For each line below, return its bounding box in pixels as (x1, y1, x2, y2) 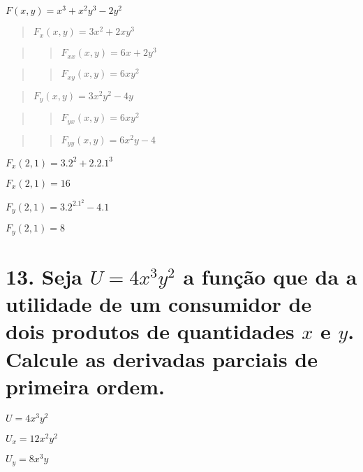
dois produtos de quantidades (6, 317, 295, 345)
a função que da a (183, 262, 357, 291)
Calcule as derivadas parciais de (6, 344, 318, 373)
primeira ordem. (6, 371, 165, 400)
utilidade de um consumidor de (6, 289, 312, 318)
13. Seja (6, 262, 82, 291)
